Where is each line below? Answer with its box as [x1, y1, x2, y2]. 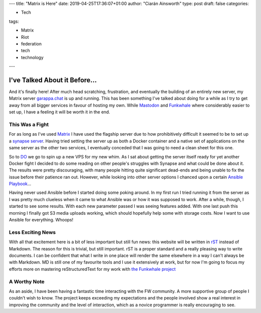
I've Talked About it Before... [9, 76, 97, 84]
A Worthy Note [9, 278, 44, 285]
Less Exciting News [9, 229, 56, 235]
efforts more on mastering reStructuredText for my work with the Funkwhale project [9, 266, 176, 272]
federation [21, 41, 42, 47]
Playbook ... [9, 181, 31, 187]
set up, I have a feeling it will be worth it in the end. [9, 109, 111, 115]
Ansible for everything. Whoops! [9, 217, 73, 223]
